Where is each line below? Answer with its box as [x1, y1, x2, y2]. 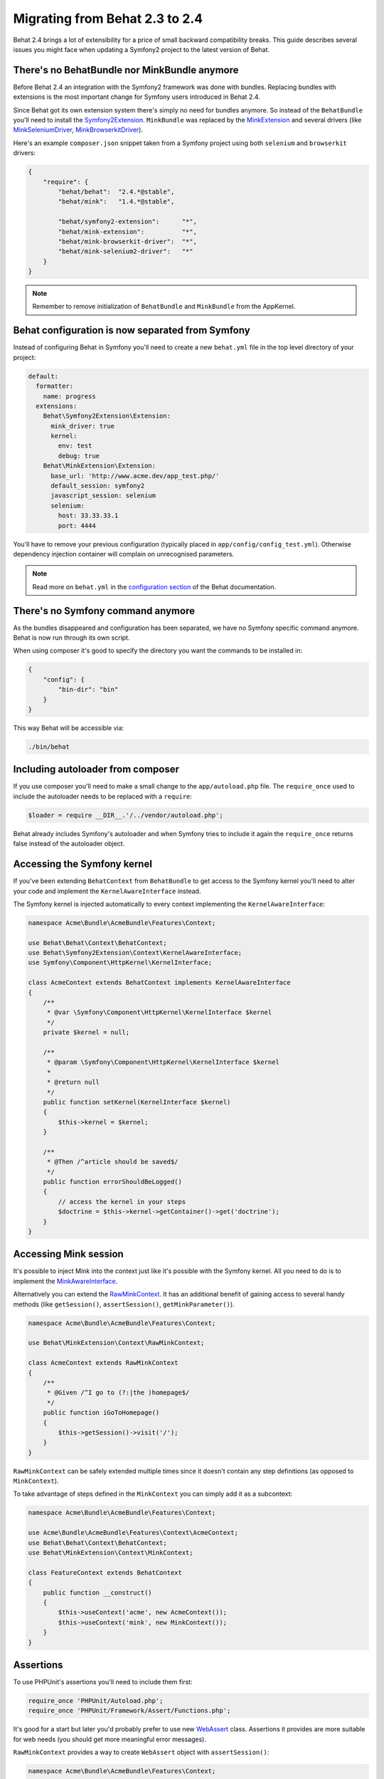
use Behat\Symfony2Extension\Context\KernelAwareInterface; [28, 949, 242, 957]
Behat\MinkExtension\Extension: [43, 462, 156, 470]
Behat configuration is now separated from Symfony [13, 324, 250, 337]
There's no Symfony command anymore [13, 605, 196, 617]
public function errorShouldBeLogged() [43, 1178, 183, 1186]
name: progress [43, 392, 96, 400]
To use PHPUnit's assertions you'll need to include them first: [13, 1678, 193, 1686]
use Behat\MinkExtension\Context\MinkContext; [28, 1548, 193, 1557]
